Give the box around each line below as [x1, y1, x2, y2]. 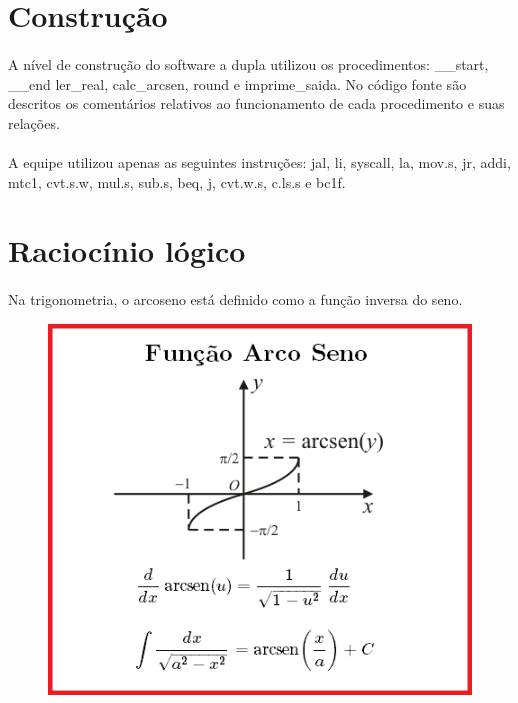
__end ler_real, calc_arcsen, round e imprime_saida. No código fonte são [8, 73, 467, 94]
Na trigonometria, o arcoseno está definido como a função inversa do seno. [8, 289, 463, 310]
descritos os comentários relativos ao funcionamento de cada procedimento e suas [8, 93, 505, 114]
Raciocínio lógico [8, 230, 246, 271]
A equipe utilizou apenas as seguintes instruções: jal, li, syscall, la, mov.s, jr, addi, [8, 151, 511, 172]
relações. [8, 112, 60, 133]
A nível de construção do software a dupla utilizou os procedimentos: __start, [8, 53, 489, 74]
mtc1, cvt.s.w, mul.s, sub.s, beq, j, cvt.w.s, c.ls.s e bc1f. [8, 171, 346, 192]
